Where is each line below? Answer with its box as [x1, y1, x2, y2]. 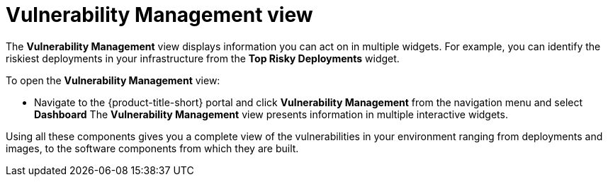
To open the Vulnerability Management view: [6, 74, 220, 86]
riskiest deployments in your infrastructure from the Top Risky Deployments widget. [6, 52, 400, 64]
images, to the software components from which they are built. [6, 142, 299, 154]
